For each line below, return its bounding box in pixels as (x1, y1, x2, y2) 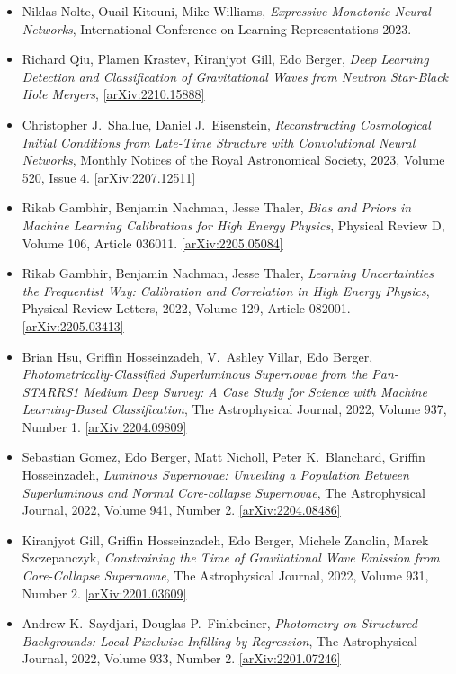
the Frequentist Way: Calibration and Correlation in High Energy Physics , (22, 281, 430, 300)
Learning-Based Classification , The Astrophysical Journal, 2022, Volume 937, (22, 400, 447, 418)
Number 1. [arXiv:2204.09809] (22, 417, 187, 436)
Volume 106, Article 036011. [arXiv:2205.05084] (22, 233, 283, 252)
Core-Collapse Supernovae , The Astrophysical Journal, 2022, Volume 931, (22, 566, 429, 585)
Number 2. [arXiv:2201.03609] (22, 583, 187, 602)
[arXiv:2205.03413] (22, 316, 124, 335)
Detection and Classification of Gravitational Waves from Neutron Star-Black (22, 67, 449, 85)
